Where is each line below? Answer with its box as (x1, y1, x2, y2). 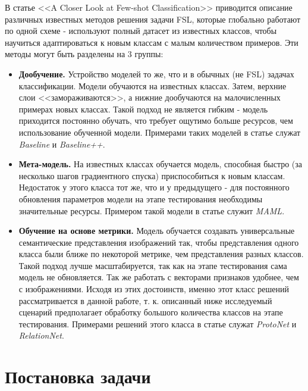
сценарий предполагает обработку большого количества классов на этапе (18, 306, 283, 318)
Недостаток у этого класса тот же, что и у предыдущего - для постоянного (18, 181, 290, 193)
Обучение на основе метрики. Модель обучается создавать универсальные (18, 224, 295, 237)
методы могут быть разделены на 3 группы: (5, 48, 164, 60)
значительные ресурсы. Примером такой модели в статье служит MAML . (18, 204, 285, 217)
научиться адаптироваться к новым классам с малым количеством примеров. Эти (5, 36, 298, 48)
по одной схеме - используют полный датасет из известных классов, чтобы (5, 24, 277, 37)
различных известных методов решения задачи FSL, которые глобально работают (5, 12, 301, 25)
